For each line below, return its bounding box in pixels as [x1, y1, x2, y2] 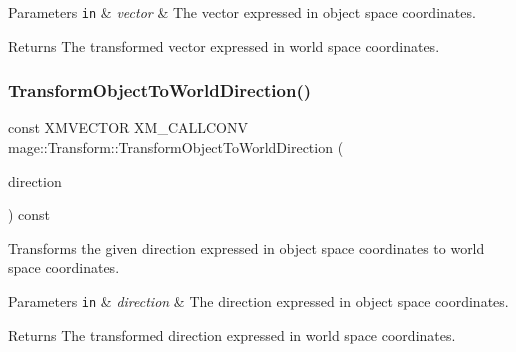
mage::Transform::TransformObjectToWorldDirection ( [8, 137, 344, 158]
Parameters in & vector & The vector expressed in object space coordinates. [8, 2, 476, 22]
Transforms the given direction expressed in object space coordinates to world [8, 237, 485, 258]
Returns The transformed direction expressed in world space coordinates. [8, 324, 456, 345]
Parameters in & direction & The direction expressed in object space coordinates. [8, 291, 509, 312]
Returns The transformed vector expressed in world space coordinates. [8, 35, 440, 56]
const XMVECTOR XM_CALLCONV [8, 117, 249, 138]
